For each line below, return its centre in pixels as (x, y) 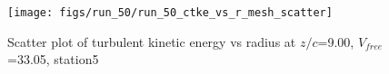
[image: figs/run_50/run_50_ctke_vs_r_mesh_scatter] (170, 13)
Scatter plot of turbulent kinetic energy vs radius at (152, 41)
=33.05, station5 (53, 59)
